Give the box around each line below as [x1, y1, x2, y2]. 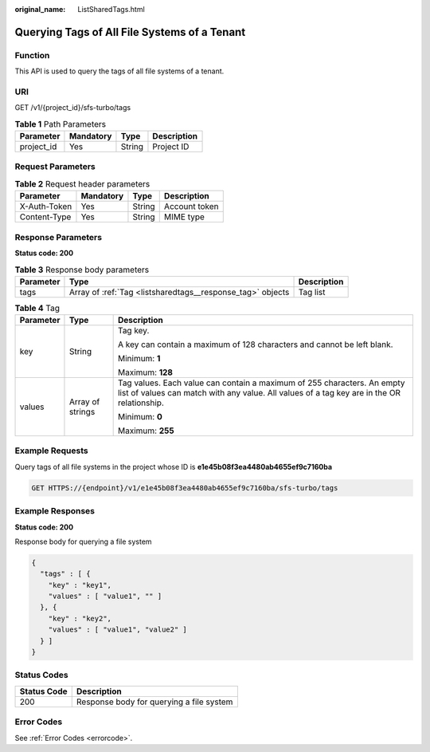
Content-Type [19, 211, 72, 222]
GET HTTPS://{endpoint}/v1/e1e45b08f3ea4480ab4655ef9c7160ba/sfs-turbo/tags [31, 483, 338, 492]
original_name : [14, 5, 66, 14]
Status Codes [14, 670, 68, 681]
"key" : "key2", [48, 614, 111, 623]
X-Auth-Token [19, 201, 72, 212]
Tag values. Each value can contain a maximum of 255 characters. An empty [117, 377, 405, 388]
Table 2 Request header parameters [14, 179, 150, 189]
